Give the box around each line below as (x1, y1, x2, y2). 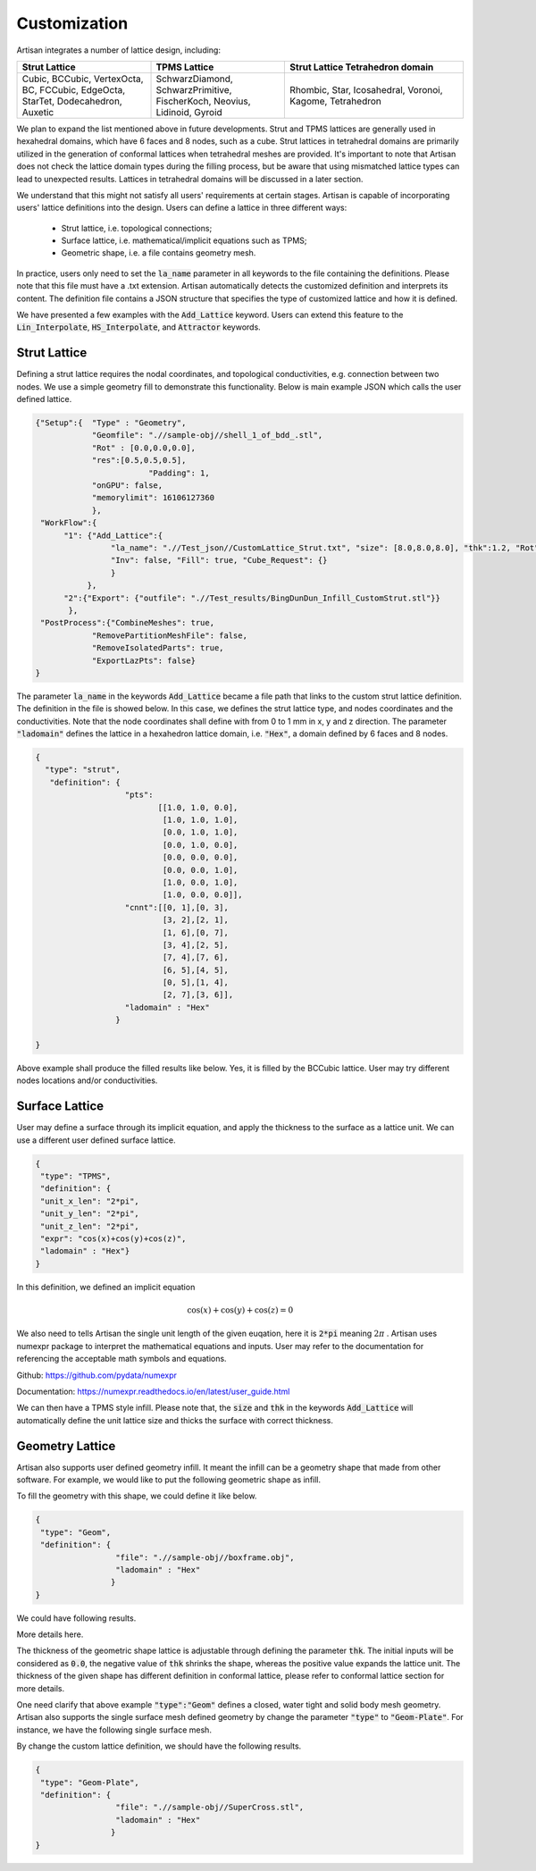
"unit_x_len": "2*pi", (40, 1196, 140, 1206)
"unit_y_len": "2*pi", (40, 1209, 140, 1219)
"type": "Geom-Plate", (40, 1777, 140, 1787)
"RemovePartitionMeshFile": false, (91, 630, 247, 641)
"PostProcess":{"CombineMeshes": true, (40, 617, 214, 628)
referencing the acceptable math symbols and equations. (16, 1354, 227, 1364)
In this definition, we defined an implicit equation (16, 1281, 196, 1292)
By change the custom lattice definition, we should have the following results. (16, 1741, 302, 1751)
